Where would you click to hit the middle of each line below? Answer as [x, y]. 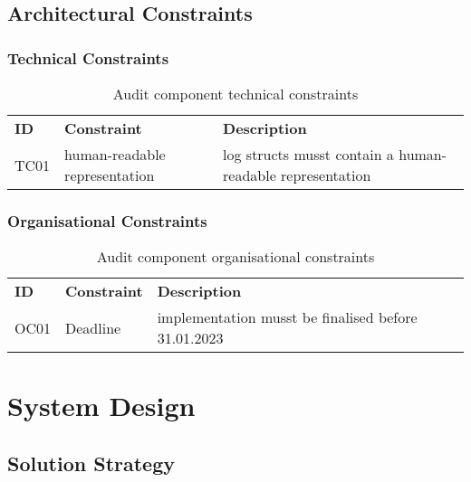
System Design [101, 406]
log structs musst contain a [308, 154]
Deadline [93, 327]
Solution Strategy [91, 463]
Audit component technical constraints [235, 94]
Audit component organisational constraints [235, 257]
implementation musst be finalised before [287, 317]
